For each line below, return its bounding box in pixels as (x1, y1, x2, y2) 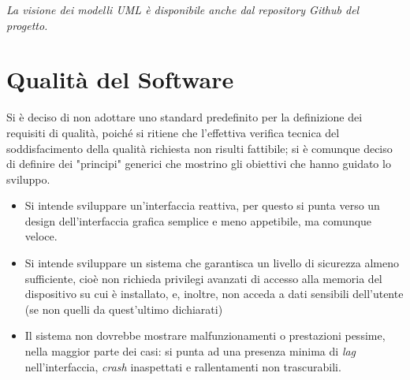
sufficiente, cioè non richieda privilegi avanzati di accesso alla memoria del (24, 270, 382, 286)
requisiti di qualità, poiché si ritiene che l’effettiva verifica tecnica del (6, 124, 340, 140)
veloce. (24, 228, 58, 244)
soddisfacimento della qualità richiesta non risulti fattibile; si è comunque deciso (6, 140, 393, 156)
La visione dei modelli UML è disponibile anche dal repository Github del (6, 2, 360, 17)
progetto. (6, 17, 48, 33)
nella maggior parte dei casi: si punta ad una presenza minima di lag (24, 343, 356, 360)
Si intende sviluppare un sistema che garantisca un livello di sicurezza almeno (24, 255, 399, 271)
